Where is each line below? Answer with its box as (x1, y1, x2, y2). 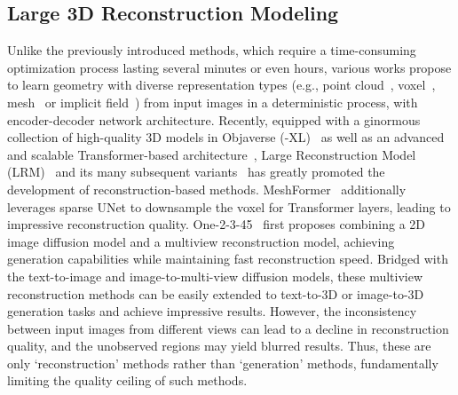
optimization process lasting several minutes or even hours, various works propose (7, 58, 452, 76)
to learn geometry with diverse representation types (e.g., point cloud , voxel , (7, 75, 436, 94)
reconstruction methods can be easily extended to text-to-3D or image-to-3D (7, 284, 424, 303)
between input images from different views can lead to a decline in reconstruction (7, 319, 449, 337)
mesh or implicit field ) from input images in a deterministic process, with (7, 92, 418, 111)
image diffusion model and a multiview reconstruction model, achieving (7, 232, 395, 250)
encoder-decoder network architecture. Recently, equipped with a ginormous (7, 110, 421, 129)
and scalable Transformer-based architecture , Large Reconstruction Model (7, 145, 416, 163)
